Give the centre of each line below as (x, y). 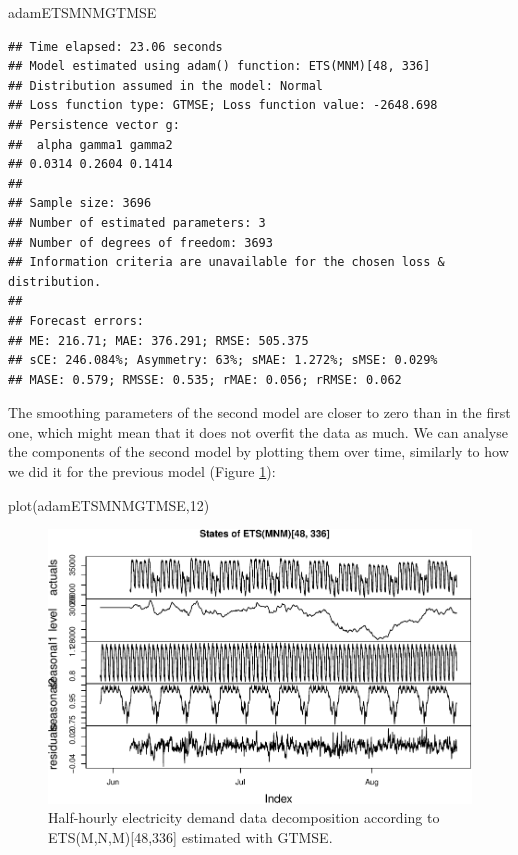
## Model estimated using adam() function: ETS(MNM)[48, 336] (219, 66)
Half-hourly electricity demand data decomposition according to (244, 817)
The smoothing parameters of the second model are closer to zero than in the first (259, 412)
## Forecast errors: (76, 320)
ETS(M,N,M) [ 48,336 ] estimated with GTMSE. (190, 837)
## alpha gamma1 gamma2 (90, 144)
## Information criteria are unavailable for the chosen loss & (226, 262)
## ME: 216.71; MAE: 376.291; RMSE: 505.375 (158, 340)
